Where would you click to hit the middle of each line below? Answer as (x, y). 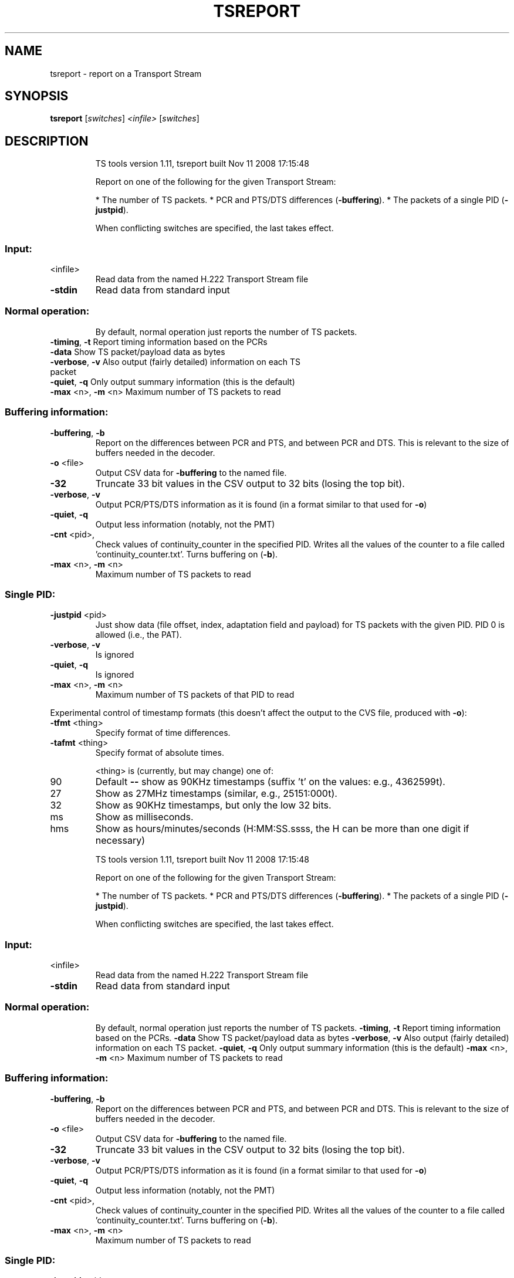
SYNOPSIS (37, 96)
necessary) (120, 841)
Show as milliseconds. (144, 817)
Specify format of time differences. (163, 733)
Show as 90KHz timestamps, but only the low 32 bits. (213, 805)
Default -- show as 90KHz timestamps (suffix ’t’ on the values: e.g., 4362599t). (270, 782)
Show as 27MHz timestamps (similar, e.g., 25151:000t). (216, 794)
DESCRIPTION (47, 141)
